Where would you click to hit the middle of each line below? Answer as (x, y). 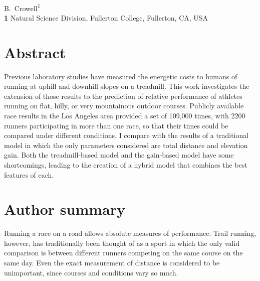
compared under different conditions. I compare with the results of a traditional (126, 135)
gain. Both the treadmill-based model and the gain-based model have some (119, 155)
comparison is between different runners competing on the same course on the (123, 253)
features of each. (29, 174)
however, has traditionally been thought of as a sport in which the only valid (122, 243)
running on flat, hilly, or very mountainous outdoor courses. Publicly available (124, 106)
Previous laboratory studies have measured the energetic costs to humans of (121, 76)
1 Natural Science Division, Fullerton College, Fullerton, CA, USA (106, 17)
